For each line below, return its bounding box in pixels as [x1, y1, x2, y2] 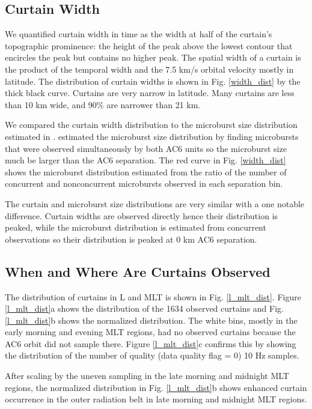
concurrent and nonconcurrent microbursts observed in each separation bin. [5, 177, 283, 190]
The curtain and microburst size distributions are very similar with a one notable [5, 197, 305, 210]
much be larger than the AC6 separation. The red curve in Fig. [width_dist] [5, 154, 286, 166]
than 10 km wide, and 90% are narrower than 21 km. [5, 98, 201, 111]
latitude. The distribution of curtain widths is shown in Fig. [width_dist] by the [5, 74, 301, 87]
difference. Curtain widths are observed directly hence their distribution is [5, 209, 278, 222]
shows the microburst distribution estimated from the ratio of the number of [5, 165, 287, 178]
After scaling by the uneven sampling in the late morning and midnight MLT [5, 369, 289, 382]
